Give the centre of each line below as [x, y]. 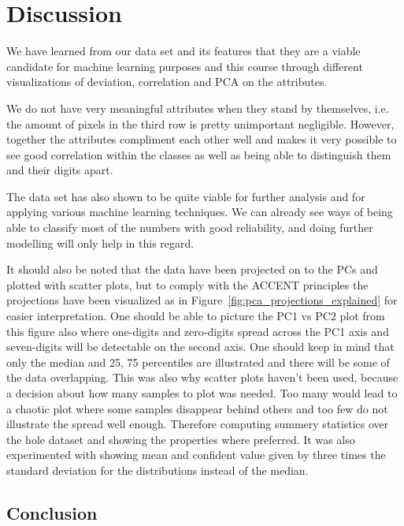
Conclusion [52, 512]
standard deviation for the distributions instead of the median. [158, 470]
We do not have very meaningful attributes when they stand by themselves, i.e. [198, 108]
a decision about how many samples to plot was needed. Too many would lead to [202, 393]
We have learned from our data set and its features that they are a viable [183, 51]
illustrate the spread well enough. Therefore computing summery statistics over [198, 424]
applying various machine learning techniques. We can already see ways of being [200, 212]
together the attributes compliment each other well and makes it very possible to [202, 139]
